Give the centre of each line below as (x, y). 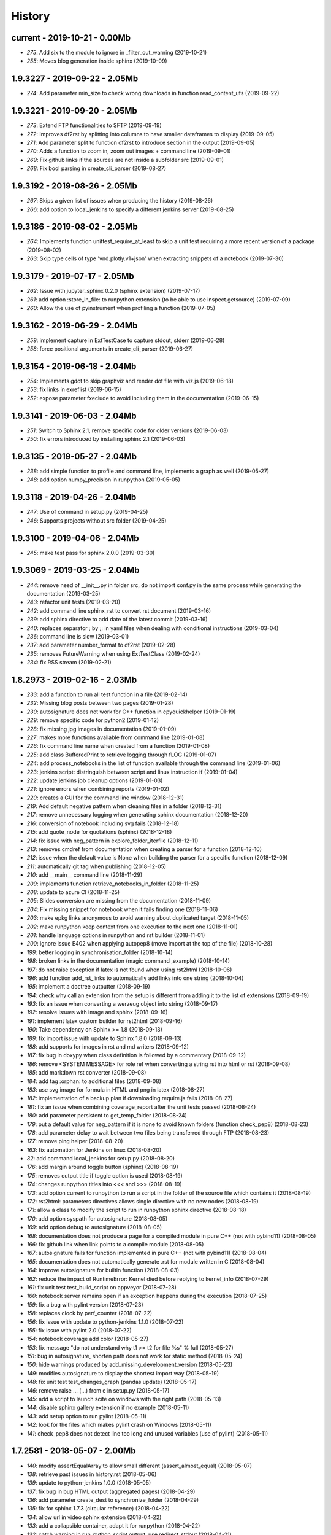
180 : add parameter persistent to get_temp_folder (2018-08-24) (107, 1116)
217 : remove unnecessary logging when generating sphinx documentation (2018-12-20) (137, 815)
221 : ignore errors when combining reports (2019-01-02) (98, 789)
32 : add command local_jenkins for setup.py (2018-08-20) (101, 1159)
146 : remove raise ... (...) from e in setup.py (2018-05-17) (98, 1390)
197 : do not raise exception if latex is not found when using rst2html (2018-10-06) (129, 970)
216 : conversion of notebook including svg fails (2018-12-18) (103, 823)
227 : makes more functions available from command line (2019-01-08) (116, 737)
